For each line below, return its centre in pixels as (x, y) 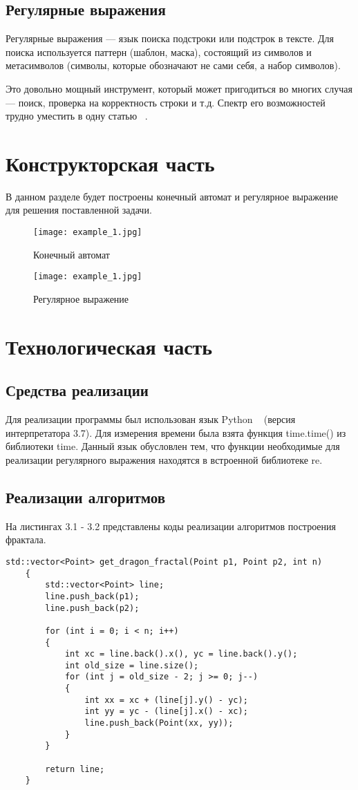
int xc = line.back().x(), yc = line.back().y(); (181, 654)
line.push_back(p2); (92, 608)
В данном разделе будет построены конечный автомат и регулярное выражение (172, 196)
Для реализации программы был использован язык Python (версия (151, 419)
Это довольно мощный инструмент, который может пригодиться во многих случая (179, 88)
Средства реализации (77, 390)
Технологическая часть (109, 346)
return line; (75, 769)
